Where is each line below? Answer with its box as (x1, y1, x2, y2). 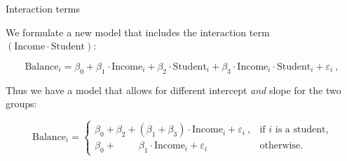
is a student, (275, 125, 329, 135)
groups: (6, 96, 37, 111)
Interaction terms (6, 1, 80, 15)
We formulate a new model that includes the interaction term (6, 24, 270, 39)
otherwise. (259, 141, 304, 151)
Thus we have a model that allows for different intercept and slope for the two (6, 82, 341, 97)
